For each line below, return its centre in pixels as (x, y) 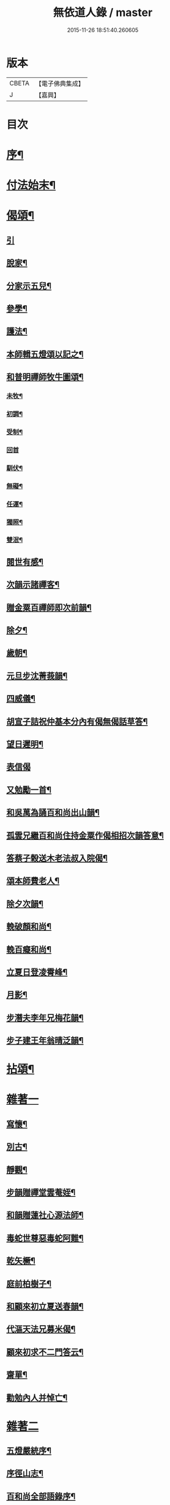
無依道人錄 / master (103, 13)
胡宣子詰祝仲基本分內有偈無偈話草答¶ (77, 721)
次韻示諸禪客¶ (33, 585)
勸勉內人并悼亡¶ (37, 1398)
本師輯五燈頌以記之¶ (45, 354)
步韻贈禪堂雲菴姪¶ (41, 1192)
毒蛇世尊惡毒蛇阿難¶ (45, 1238)
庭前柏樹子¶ (29, 1284)
